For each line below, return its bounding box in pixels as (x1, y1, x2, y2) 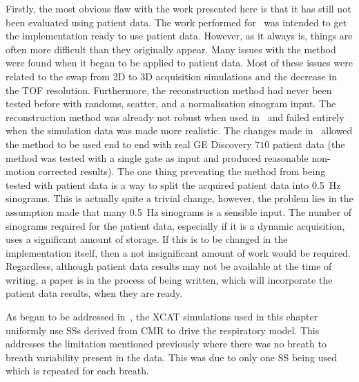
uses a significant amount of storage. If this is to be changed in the (6, 232, 288, 246)
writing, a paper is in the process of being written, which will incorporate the (6, 272, 333, 286)
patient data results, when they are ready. (6, 286, 183, 300)
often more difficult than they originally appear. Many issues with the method (6, 42, 336, 56)
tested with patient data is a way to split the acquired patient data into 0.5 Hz (6, 177, 341, 192)
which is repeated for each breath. (6, 363, 149, 378)
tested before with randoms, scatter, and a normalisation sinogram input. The (6, 96, 336, 111)
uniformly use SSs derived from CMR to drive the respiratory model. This (6, 322, 320, 337)
